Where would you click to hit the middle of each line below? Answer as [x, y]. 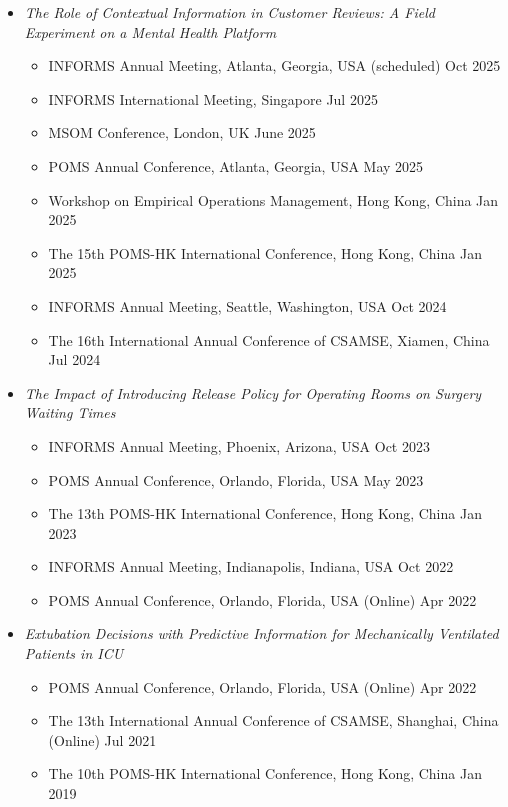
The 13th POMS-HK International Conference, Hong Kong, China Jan [265, 513]
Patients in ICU [74, 653]
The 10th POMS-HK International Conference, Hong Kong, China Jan [265, 773]
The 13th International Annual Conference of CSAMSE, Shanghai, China [273, 720]
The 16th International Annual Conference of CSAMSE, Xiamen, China [269, 339]
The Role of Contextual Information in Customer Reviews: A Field [229, 12]
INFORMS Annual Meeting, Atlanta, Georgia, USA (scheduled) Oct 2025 [274, 65]
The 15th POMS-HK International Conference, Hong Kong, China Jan [265, 252]
